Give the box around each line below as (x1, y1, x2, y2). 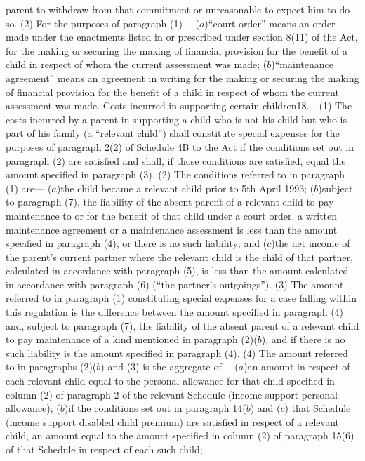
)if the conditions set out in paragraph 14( (64, 401, 246, 415)
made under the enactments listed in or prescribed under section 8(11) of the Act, (6, 29, 358, 44)
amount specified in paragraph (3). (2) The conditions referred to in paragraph (6, 167, 345, 182)
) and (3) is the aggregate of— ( (100, 359, 239, 374)
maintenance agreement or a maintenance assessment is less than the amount (6, 222, 338, 236)
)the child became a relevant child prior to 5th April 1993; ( (56, 180, 314, 195)
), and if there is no (261, 332, 345, 347)
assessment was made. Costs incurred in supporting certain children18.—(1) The (6, 98, 352, 113)
